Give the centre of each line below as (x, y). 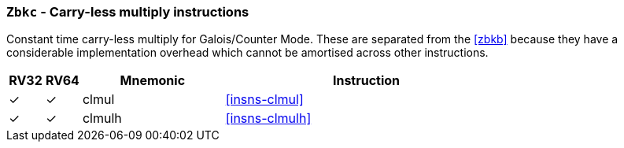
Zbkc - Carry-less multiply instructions (128, 12)
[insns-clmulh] (268, 118)
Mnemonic (153, 81)
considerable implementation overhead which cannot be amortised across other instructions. (247, 53)
